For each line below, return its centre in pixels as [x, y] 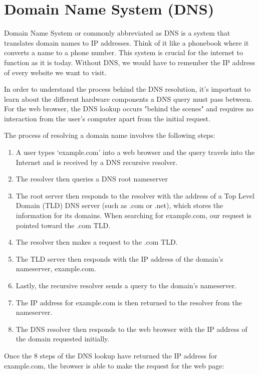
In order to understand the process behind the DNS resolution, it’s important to [127, 89]
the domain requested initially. [63, 339]
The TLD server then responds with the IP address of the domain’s [119, 258]
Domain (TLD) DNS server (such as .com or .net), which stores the [119, 205]
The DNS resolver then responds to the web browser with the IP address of [132, 329]
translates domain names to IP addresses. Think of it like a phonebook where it [126, 42]
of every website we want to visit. [55, 72]
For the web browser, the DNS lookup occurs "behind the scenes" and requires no [129, 109]
